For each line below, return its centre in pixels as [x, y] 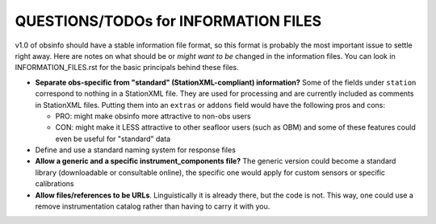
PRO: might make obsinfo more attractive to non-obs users [153, 116]
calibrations [55, 184]
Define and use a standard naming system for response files [135, 150]
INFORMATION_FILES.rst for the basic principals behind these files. [127, 68]
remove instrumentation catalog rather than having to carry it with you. [153, 206]
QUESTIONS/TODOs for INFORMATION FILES [168, 21]
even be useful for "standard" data [113, 139]
